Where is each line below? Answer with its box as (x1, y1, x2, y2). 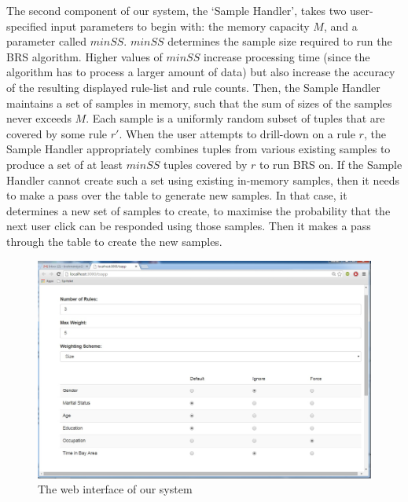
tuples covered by (164, 156, 248, 172)
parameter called (6, 33, 86, 49)
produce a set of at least (6, 156, 123, 172)
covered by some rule (6, 125, 108, 141)
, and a (323, 17, 358, 34)
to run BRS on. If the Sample (259, 156, 402, 172)
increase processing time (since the (203, 48, 370, 64)
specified (6, 17, 47, 34)
